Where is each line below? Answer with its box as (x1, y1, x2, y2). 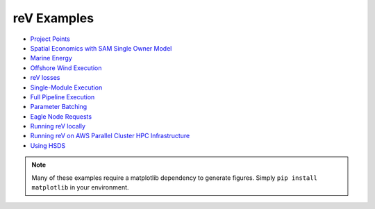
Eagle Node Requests (30, 112, 92, 121)
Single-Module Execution (30, 83, 103, 92)
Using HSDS (30, 141, 66, 149)
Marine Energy (30, 54, 73, 62)
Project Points (30, 35, 71, 43)
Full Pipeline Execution (30, 92, 95, 101)
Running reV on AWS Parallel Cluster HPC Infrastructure (30, 132, 190, 140)
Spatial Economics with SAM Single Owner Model (30, 44, 172, 52)
